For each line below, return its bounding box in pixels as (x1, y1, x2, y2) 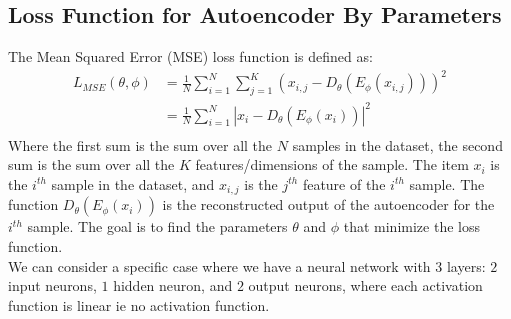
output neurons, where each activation (248, 275, 483, 296)
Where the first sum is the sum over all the (8, 134, 273, 155)
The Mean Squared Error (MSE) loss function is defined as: (8, 46, 373, 67)
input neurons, (8, 275, 97, 296)
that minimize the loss (343, 216, 480, 237)
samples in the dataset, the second (292, 134, 503, 155)
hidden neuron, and (113, 275, 233, 296)
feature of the (302, 173, 386, 194)
